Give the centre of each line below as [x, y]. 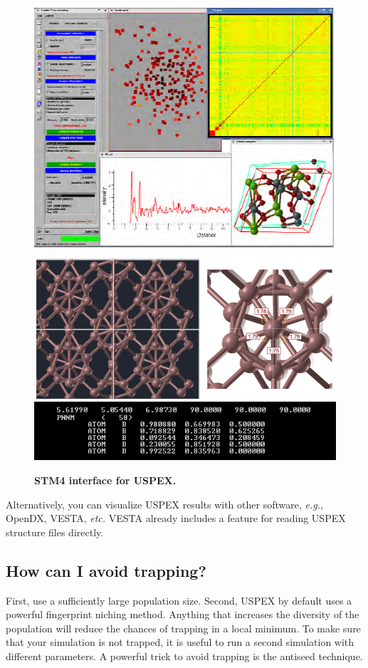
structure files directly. [55, 532]
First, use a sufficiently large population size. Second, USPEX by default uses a [179, 600]
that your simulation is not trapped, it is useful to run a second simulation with [180, 642]
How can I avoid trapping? [106, 570]
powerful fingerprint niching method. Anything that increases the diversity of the [183, 614]
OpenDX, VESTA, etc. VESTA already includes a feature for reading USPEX [176, 518]
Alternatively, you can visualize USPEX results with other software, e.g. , [164, 504]
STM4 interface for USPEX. [105, 480]
